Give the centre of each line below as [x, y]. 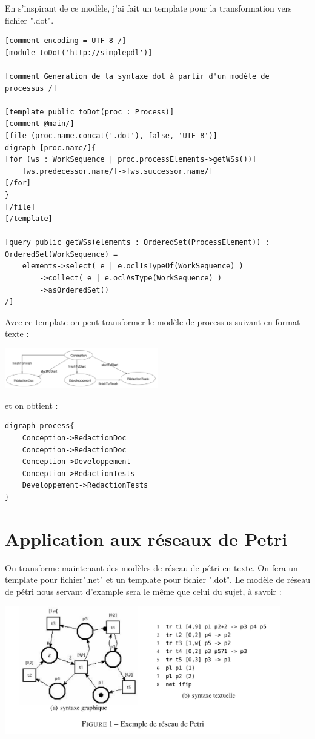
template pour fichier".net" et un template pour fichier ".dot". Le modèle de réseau [158, 579]
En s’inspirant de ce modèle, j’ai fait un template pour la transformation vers [148, 8]
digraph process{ [40, 426]
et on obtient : [31, 405]
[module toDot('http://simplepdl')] [79, 52]
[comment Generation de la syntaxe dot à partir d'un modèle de [137, 76]
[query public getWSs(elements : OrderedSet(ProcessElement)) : [137, 243]
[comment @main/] [40, 124]
